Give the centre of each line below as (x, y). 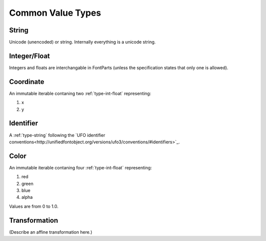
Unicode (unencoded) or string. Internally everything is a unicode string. (83, 42)
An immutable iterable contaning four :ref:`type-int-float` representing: (81, 167)
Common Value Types (55, 13)
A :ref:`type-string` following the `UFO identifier (57, 135)
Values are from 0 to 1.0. (34, 206)
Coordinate (27, 82)
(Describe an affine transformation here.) (51, 232)
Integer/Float (30, 56)
